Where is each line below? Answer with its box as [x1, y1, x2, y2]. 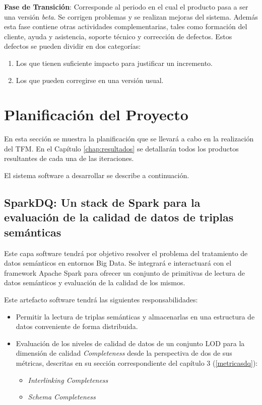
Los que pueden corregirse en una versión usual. [16, 74, 164, 85]
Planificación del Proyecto [4, 104, 188, 125]
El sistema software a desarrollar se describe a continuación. [4, 170, 189, 181]
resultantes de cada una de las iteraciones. [4, 153, 134, 164]
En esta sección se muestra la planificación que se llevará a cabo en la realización [4, 133, 254, 144]
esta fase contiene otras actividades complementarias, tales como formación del [4, 21, 247, 32]
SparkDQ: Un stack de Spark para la [4, 195, 201, 210]
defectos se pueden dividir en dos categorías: [4, 41, 141, 51]
